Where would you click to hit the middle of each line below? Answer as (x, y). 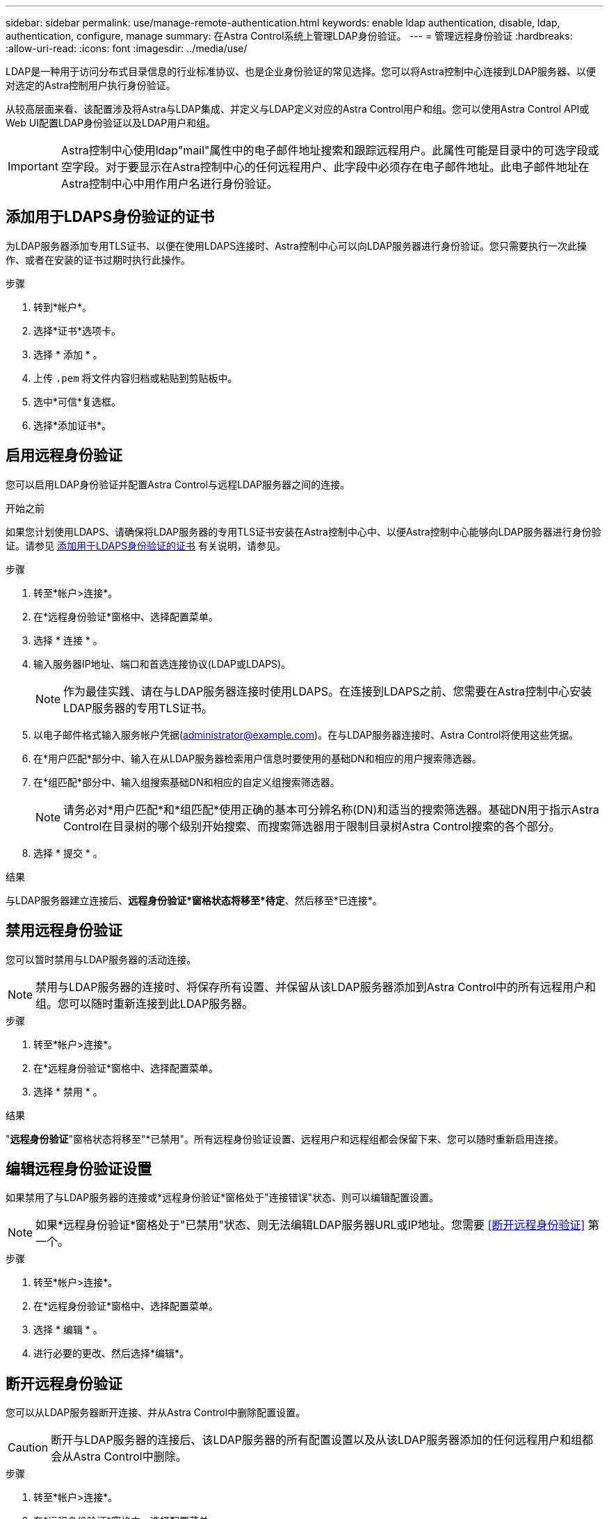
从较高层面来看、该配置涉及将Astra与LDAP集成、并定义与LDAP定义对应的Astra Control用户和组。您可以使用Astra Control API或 (298, 109)
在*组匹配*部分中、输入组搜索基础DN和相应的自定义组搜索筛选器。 (187, 782)
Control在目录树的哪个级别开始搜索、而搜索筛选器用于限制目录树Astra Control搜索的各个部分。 (312, 826)
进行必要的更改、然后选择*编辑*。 (112, 1353)
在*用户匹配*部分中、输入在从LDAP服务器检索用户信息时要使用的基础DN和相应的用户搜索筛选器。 (258, 758)
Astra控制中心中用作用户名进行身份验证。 (169, 184)
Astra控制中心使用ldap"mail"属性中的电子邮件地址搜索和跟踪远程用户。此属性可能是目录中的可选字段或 (330, 150)
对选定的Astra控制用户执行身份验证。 (91, 85)
